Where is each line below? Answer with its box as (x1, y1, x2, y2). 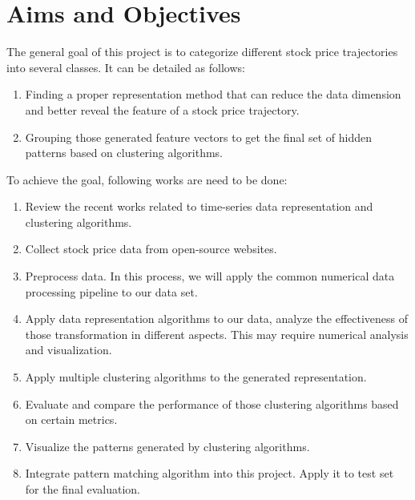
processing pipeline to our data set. (25, 283, 198, 300)
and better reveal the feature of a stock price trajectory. (25, 101, 300, 118)
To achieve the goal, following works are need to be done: (6, 171, 288, 187)
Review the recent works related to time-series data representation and (25, 198, 373, 215)
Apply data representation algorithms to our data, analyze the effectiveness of (25, 310, 409, 327)
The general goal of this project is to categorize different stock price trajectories (6, 43, 398, 60)
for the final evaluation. (25, 481, 140, 497)
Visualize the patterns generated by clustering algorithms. (25, 437, 310, 454)
